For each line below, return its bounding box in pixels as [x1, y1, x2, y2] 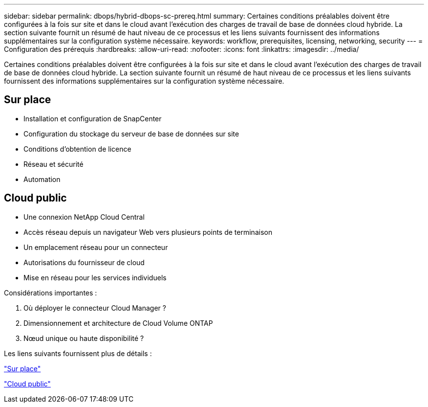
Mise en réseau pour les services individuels [23, 273, 167, 282]
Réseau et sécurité [23, 159, 84, 168]
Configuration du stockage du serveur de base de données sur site [23, 129, 239, 138]
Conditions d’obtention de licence [23, 144, 131, 153]
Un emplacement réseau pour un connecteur [23, 243, 168, 251]
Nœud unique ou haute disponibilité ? [23, 334, 144, 342]
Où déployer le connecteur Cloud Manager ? [23, 303, 166, 312]
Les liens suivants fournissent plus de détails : [4, 349, 152, 358]
